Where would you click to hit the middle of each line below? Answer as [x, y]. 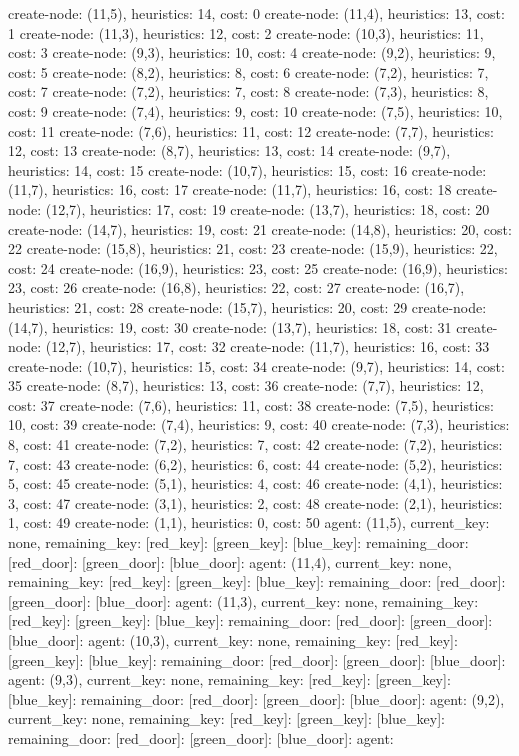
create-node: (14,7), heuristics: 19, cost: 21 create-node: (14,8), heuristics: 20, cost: [260, 228]
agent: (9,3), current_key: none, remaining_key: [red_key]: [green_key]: [229, 679]
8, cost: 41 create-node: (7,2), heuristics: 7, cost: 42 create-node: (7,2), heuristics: [255, 444]
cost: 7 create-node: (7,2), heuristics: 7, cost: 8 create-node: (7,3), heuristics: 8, [248, 91]
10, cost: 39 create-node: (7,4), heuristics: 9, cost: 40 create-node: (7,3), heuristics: [259, 424]
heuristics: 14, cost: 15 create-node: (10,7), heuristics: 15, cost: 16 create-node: [247, 169]
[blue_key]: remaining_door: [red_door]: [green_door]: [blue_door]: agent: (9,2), [256, 698]
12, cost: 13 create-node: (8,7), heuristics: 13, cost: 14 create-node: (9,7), [229, 150]
